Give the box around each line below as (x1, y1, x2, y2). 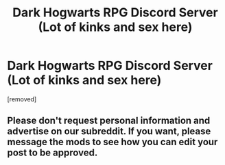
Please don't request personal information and (7, 115, 211, 127)
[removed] (7, 94, 37, 103)
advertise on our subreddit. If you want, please (7, 125, 211, 138)
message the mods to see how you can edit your (7, 136, 218, 148)
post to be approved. (7, 147, 98, 159)
